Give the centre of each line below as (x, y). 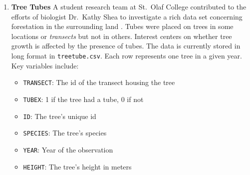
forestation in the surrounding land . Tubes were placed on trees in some (122, 26)
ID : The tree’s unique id (60, 116)
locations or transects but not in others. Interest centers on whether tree (122, 36)
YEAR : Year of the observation (68, 149)
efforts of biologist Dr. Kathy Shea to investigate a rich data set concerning (127, 16)
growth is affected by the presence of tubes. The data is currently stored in (126, 46)
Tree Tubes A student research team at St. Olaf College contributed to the (129, 6)
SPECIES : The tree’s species (65, 133)
